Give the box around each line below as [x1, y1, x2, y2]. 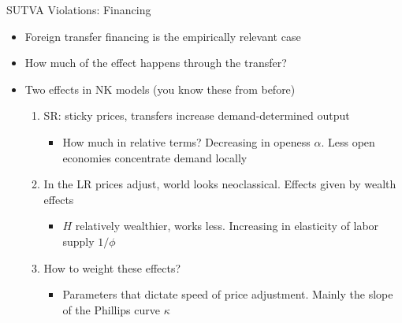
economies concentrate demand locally [62, 149, 248, 165]
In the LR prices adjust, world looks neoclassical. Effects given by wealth [43, 176, 396, 192]
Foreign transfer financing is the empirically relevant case [24, 28, 301, 44]
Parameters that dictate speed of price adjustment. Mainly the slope [62, 286, 393, 303]
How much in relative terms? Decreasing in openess [62, 133, 311, 150]
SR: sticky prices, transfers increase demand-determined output [43, 107, 350, 124]
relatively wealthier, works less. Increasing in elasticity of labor [75, 217, 379, 234]
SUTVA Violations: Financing [6, 2, 151, 17]
